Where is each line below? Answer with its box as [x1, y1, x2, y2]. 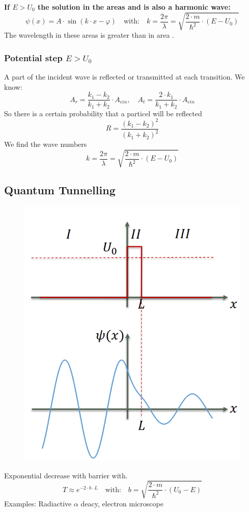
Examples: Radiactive [4, 498, 72, 508]
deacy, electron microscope [80, 498, 163, 508]
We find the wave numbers [4, 139, 87, 149]
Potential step [4, 51, 63, 64]
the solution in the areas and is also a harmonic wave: [38, 2, 231, 12]
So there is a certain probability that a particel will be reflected [4, 108, 202, 118]
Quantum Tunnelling [4, 182, 116, 197]
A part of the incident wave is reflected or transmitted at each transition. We [4, 71, 245, 82]
